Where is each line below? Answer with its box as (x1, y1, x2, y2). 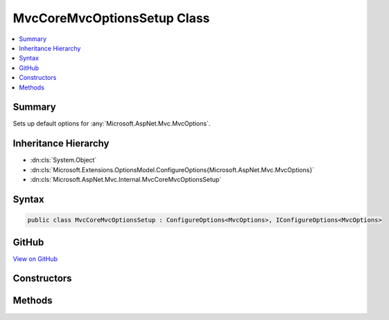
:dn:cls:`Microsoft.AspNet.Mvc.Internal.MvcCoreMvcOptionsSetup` (30, 176, 222, 184)
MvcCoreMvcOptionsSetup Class (12, 10, 210, 26)
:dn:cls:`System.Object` (30, 156, 97, 165)
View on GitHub (12, 254, 58, 263)
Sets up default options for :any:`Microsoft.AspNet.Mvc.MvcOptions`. (12, 119, 211, 128)
